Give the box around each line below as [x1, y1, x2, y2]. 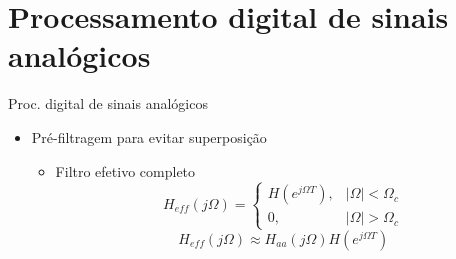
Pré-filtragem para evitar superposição [31, 126, 267, 147]
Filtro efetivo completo [55, 160, 196, 181]
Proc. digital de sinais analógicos [8, 93, 208, 114]
